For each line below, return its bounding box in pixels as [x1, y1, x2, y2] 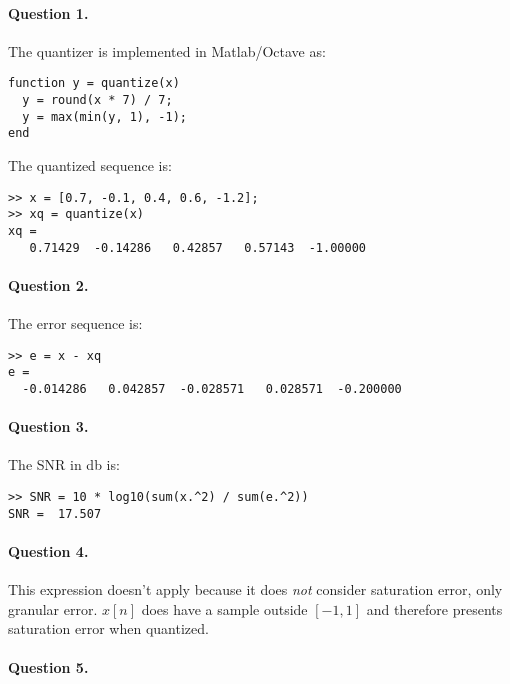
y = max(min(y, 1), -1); [22, 109, 187, 124]
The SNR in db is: [8, 454, 120, 475]
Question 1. [8, 2, 89, 23]
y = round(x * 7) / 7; [22, 93, 173, 108]
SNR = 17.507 [8, 506, 102, 521]
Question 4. [8, 540, 89, 561]
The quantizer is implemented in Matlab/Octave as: [8, 40, 326, 61]
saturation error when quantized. [8, 618, 209, 639]
